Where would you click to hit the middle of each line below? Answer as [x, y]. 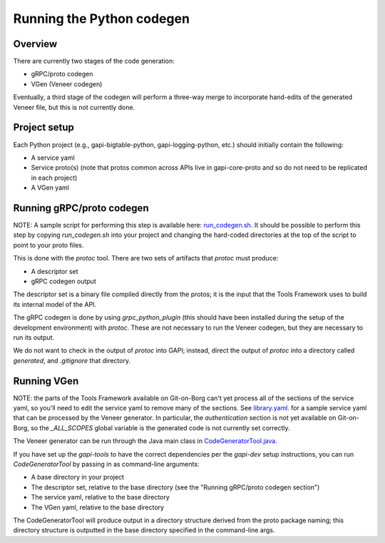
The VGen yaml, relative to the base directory [97, 507]
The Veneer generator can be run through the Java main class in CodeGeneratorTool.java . [145, 441]
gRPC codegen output [63, 281]
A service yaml [53, 158]
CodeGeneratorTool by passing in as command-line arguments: [106, 464]
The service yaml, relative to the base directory [101, 497]
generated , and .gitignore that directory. [72, 360]
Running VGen [46, 381]
